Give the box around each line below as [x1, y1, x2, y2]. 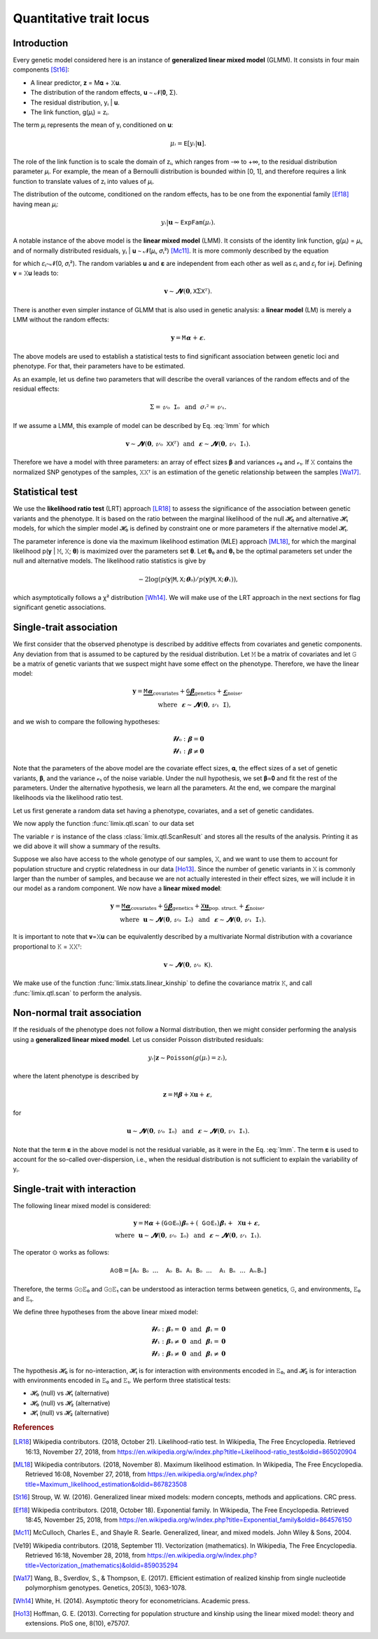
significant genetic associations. [13, 603, 106, 612]
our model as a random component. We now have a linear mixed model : [13, 884, 222, 892]
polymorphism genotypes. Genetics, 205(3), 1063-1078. [25, 1584, 187, 1592]
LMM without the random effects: [13, 316, 110, 324]
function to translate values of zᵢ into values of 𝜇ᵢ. [13, 177, 155, 185]
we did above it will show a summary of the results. [13, 842, 161, 850]
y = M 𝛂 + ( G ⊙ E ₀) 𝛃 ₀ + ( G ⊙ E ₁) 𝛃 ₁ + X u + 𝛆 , [133, 1219, 260, 1227]
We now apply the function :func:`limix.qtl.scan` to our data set [13, 819, 195, 828]
